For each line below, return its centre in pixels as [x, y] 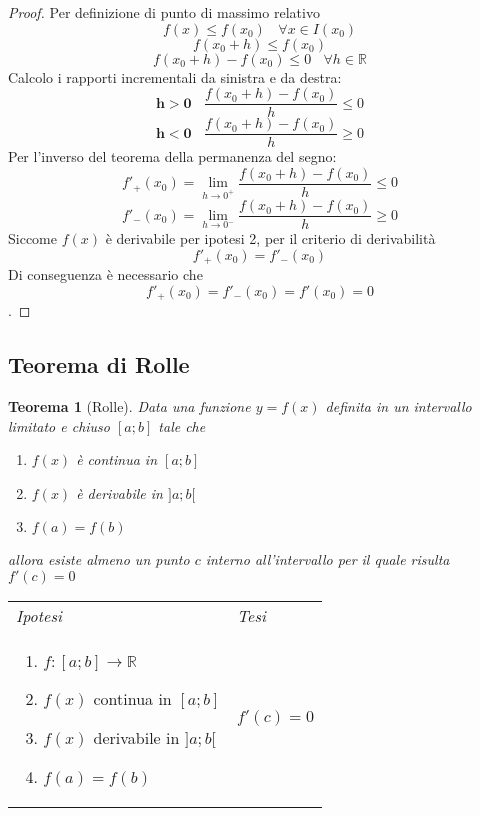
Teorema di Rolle [99, 364]
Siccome [32, 238]
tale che [182, 425]
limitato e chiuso [59, 425]
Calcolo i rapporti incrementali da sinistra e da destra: [175, 76]
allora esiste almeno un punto [99, 559]
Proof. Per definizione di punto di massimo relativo [164, 12]
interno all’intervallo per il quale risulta [327, 559]
